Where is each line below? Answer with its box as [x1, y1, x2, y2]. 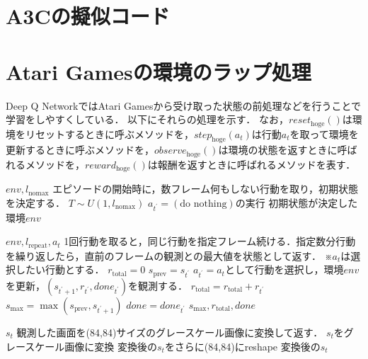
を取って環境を [289, 126, 359, 141]
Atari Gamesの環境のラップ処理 [6, 57, 311, 86]
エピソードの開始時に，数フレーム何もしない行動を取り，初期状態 [52, 181, 359, 196]
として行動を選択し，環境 [224, 262, 344, 277]
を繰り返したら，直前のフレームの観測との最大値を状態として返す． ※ [6, 248, 333, 263]
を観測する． [128, 278, 188, 292]
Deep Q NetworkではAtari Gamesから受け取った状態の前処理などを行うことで [6, 98, 362, 113]
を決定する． [6, 195, 65, 210]
